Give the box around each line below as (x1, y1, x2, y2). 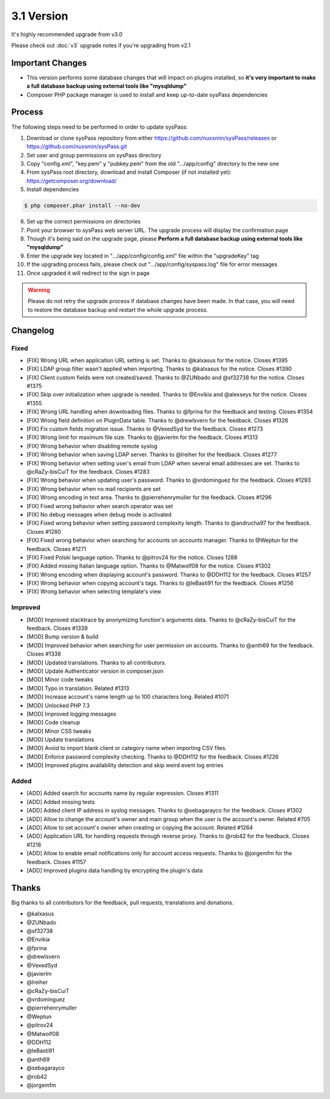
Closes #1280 (26, 528, 61, 535)
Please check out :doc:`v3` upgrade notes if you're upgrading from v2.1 (11, 42, 191, 49)
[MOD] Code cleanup (26, 719, 81, 726)
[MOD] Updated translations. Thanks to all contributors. (26, 659, 167, 666)
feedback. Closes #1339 (26, 625, 88, 632)
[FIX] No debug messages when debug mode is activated (26, 511, 172, 518)
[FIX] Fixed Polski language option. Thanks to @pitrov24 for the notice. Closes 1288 (26, 553, 238, 561)
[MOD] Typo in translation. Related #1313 (26, 685, 130, 692)
